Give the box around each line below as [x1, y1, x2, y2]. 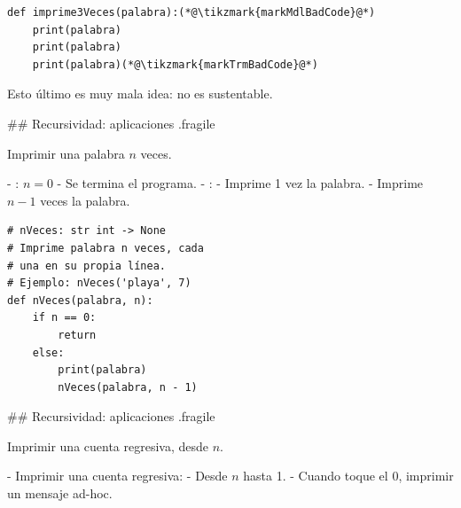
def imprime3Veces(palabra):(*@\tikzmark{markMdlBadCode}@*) [7, 6, 376, 19]
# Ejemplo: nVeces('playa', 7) [7, 277, 191, 290]
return [58, 328, 97, 341]
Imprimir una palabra [7, 144, 125, 162]
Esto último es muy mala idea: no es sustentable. [7, 84, 273, 103]
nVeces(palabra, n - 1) [58, 380, 198, 394]
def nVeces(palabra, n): [7, 293, 153, 307]
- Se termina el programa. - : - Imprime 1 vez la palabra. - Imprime [57, 174, 424, 192]
